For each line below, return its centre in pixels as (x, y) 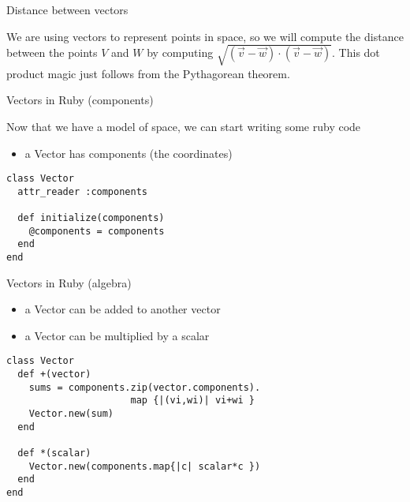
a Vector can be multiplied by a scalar (117, 335)
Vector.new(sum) (71, 414)
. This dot (356, 52)
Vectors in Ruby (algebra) (69, 282)
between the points (52, 52)
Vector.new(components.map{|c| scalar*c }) (145, 466)
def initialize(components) (91, 218)
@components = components (97, 231)
